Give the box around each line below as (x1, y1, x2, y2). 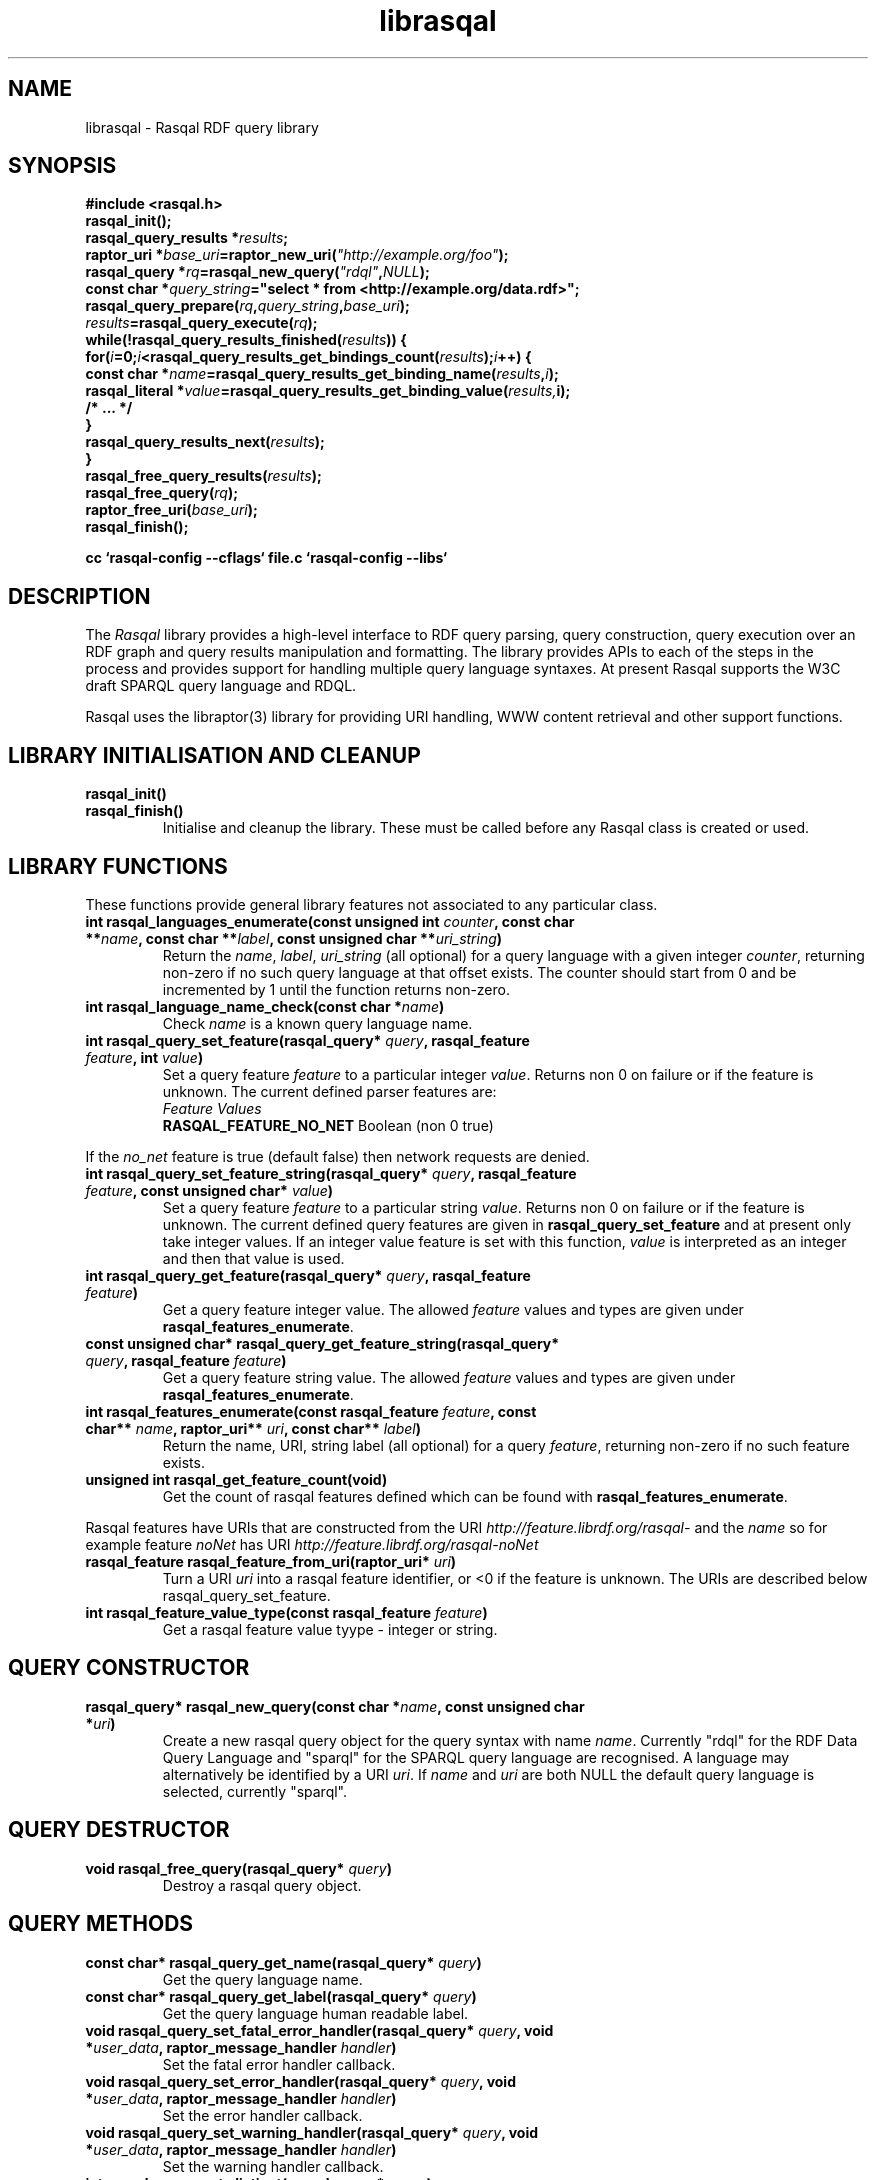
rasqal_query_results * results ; (85, 229, 289, 247)
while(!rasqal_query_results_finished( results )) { (85, 331, 407, 349)
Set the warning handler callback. (162, 2157, 384, 2175)
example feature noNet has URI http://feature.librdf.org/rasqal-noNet (85, 1535, 539, 1553)
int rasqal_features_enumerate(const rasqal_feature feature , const (85, 1402, 537, 1420)
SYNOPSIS (8, 153, 117, 179)
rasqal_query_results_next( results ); (85, 433, 325, 451)
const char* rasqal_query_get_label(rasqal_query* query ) (85, 1987, 477, 2005)
